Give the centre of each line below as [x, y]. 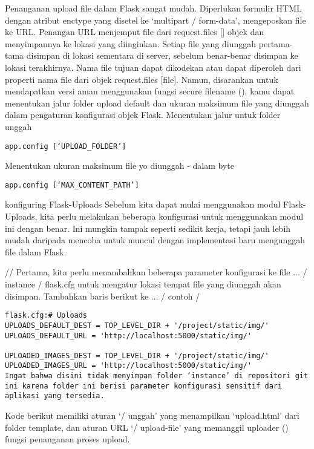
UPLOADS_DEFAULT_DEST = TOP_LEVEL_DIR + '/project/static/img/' [137, 325]
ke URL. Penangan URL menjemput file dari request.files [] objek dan [135, 32]
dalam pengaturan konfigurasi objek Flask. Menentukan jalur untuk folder [143, 115]
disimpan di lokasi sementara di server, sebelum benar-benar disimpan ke [162, 55]
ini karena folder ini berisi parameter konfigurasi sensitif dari [144, 386]
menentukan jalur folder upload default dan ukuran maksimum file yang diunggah [157, 103]
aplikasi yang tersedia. [55, 396]
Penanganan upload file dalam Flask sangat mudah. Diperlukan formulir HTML [153, 8]
